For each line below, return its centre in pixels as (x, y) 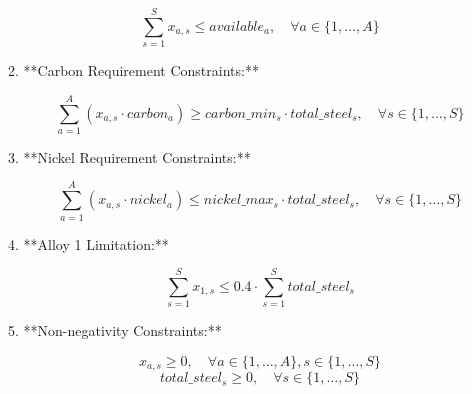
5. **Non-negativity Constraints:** (115, 330)
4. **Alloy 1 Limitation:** (88, 243)
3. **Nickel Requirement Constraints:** (129, 156)
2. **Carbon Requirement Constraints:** (133, 70)
